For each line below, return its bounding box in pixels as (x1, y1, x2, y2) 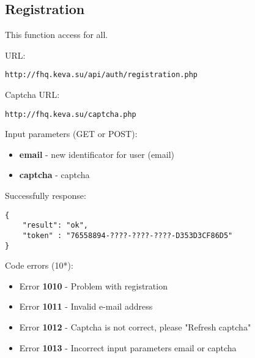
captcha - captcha (19, 168, 90, 181)
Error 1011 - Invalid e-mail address (19, 300, 153, 313)
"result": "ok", (22, 221, 89, 230)
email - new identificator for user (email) (19, 147, 174, 160)
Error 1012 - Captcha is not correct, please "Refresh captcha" (19, 321, 251, 334)
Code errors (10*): (5, 259, 73, 272)
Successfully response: (5, 189, 86, 202)
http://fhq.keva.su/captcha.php (5, 110, 136, 119)
